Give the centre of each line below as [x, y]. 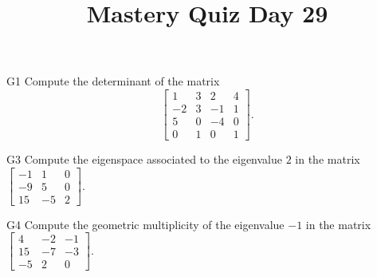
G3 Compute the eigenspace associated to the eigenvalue [145, 159]
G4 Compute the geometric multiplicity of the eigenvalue [145, 224]
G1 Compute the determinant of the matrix [113, 81]
